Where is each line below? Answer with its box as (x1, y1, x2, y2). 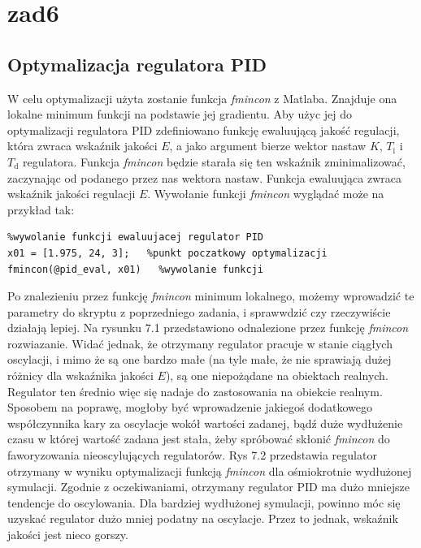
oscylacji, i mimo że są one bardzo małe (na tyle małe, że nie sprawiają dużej (7, 351, 392, 368)
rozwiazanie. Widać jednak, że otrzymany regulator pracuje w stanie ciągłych (7, 334, 393, 352)
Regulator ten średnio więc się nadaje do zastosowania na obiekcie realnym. (7, 382, 383, 399)
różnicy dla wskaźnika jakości (7, 367, 154, 384)
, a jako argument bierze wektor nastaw (169, 137, 367, 154)
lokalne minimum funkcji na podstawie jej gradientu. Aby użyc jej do (7, 106, 353, 123)
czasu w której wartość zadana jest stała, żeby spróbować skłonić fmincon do (7, 430, 390, 447)
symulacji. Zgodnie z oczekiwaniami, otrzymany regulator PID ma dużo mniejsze (7, 478, 410, 495)
